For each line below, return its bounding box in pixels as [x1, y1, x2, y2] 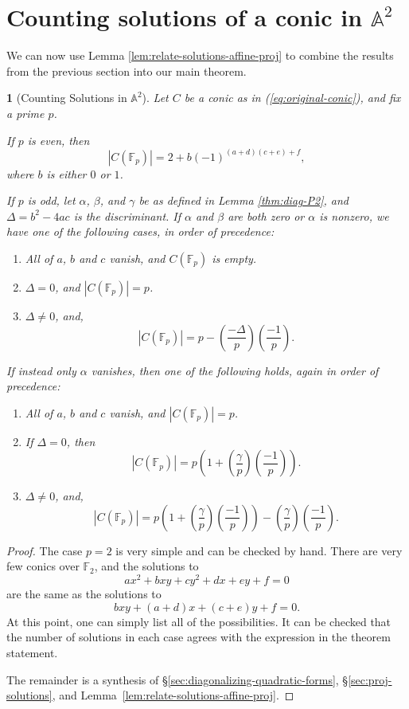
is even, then [27, 131, 90, 148]
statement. [6, 644, 58, 660]
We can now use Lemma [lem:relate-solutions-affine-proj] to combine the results [6, 47, 394, 64]
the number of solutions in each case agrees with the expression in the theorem [6, 629, 391, 645]
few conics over [6, 558, 80, 574]
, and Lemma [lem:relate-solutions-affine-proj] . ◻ [52, 687, 294, 703]
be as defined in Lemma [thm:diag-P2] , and [138, 192, 349, 209]
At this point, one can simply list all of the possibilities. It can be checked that [6, 613, 391, 629]
